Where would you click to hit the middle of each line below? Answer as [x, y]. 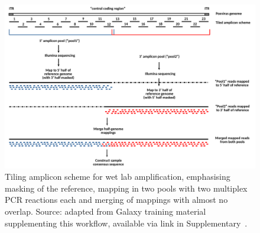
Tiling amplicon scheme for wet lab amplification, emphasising [118, 177]
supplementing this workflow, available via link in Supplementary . [126, 223]
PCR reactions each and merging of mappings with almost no [116, 200]
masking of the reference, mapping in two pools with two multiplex [126, 188]
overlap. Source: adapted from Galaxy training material [105, 211]
